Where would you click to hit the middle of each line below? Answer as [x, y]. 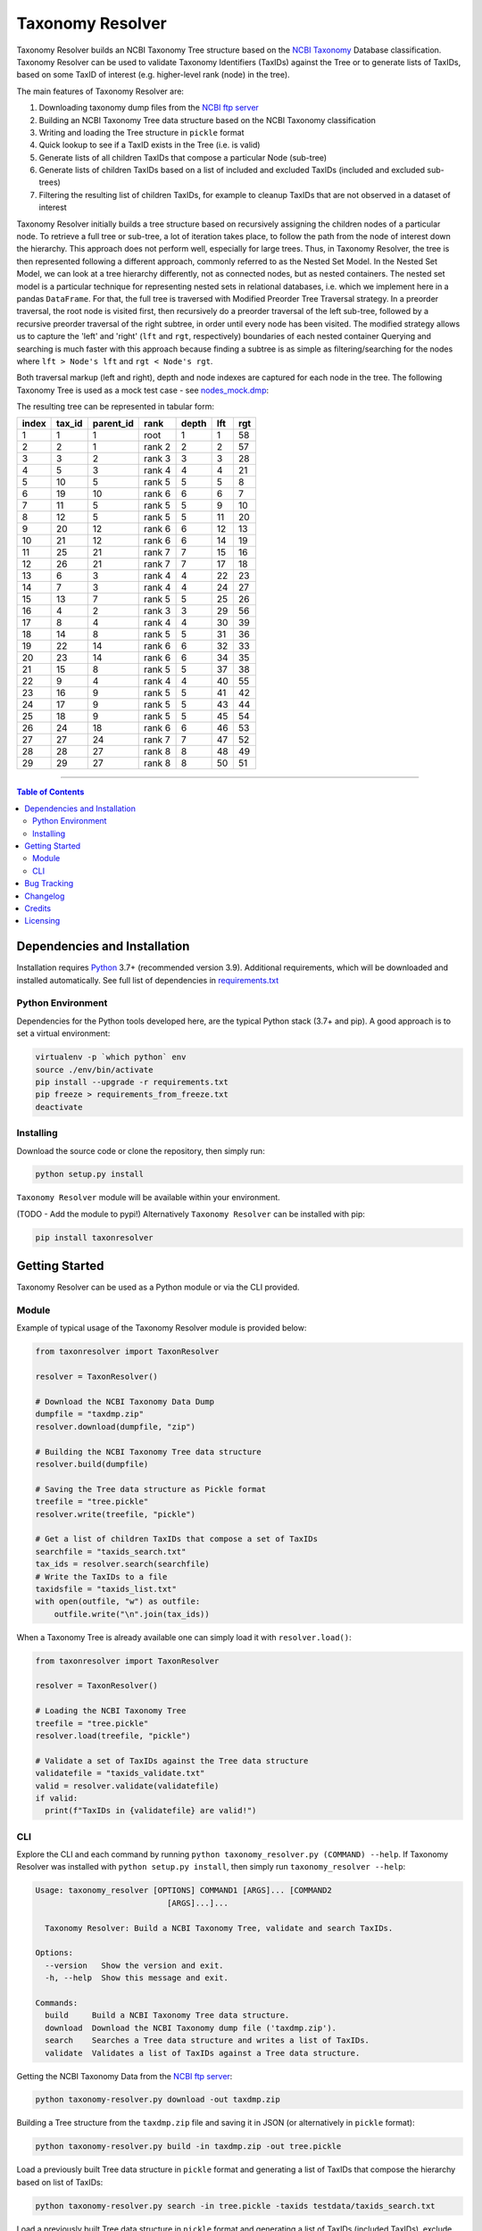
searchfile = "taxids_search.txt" [111, 1551]
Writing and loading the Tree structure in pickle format [141, 132]
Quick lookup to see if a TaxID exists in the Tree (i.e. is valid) [150, 145]
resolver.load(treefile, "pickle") [113, 1735]
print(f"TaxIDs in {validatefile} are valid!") [151, 1811]
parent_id [113, 424]
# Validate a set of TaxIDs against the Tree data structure [172, 1761]
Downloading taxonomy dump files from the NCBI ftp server [149, 108]
